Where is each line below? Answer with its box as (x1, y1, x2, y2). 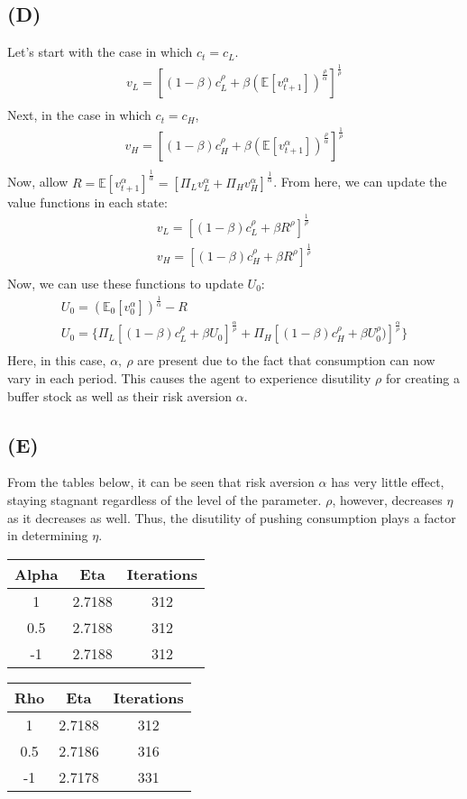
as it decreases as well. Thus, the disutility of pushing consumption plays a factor (7, 508, 456, 527)
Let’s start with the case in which (7, 42, 193, 61)
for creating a (385, 369, 461, 387)
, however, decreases (332, 490, 443, 509)
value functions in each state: (7, 192, 168, 211)
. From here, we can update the (273, 172, 447, 191)
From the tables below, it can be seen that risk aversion (7, 473, 315, 491)
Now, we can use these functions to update (7, 274, 243, 292)
